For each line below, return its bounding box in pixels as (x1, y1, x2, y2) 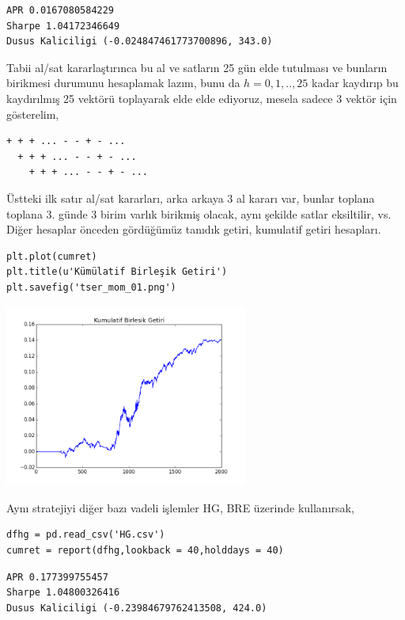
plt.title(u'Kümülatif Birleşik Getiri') (6, 266, 228, 278)
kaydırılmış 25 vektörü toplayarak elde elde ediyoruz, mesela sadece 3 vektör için (6, 89, 397, 106)
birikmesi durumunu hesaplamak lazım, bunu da (6, 74, 240, 91)
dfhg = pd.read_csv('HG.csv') (6, 529, 165, 541)
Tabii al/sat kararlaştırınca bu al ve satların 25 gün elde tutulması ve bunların (6, 59, 388, 75)
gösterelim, (6, 105, 59, 122)
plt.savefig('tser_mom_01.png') (6, 281, 176, 293)
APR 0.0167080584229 (6, 5, 115, 16)
